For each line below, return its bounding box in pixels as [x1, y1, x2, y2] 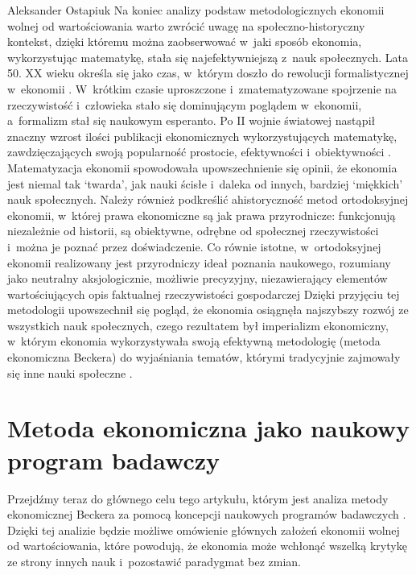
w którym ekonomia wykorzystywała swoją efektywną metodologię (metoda [7, 333, 381, 350]
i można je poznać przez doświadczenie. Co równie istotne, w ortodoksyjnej [7, 238, 381, 254]
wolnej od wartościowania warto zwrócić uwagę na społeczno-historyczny [7, 17, 365, 34]
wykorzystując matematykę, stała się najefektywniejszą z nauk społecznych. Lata [7, 48, 409, 65]
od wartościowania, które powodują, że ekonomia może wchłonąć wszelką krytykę [7, 537, 407, 554]
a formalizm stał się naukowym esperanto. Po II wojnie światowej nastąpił [7, 112, 376, 129]
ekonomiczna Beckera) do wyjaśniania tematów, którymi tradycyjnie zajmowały [7, 349, 401, 366]
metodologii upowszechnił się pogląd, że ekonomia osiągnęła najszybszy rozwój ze [7, 301, 409, 318]
